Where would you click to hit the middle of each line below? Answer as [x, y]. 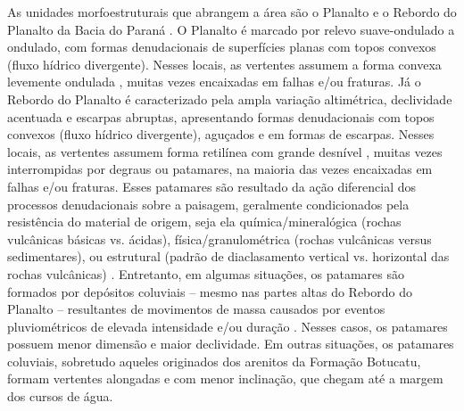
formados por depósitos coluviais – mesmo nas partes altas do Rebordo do [210, 291]
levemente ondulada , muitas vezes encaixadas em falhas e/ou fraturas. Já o [214, 82]
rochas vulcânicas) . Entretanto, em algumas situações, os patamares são [206, 273]
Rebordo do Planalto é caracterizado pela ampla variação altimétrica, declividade [230, 99]
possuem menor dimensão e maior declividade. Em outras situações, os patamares [231, 344]
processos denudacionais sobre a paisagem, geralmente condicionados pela [208, 204]
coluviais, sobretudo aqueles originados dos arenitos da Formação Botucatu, [214, 361]
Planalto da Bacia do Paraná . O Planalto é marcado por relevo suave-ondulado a [231, 29]
